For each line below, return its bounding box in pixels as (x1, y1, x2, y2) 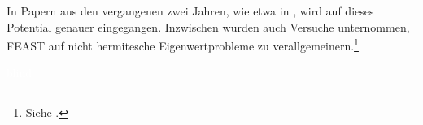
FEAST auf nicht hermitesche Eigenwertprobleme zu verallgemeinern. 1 (7, 35, 359, 54)
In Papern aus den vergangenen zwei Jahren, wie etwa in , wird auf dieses (7, 2, 374, 19)
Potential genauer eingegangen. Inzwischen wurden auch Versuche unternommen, (7, 18, 410, 35)
